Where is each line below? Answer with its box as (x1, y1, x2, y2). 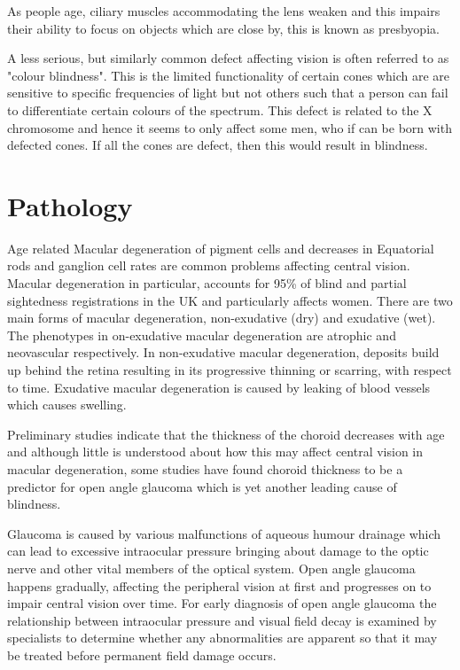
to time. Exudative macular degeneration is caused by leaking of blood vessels (7, 378, 431, 396)
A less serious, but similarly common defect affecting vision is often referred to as (7, 49, 449, 67)
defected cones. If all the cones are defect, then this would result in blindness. (7, 136, 428, 154)
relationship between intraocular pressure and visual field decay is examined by (7, 611, 437, 629)
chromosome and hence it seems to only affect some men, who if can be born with (7, 118, 452, 136)
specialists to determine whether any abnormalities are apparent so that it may (7, 628, 438, 647)
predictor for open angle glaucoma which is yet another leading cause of (7, 477, 397, 495)
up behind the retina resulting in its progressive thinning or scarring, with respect (7, 361, 452, 379)
